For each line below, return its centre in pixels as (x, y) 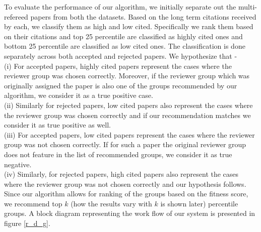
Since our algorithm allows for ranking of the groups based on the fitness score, (126, 194)
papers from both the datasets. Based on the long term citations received (143, 16)
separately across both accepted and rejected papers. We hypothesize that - (121, 55)
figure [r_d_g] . (27, 223)
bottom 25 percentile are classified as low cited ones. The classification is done (125, 46)
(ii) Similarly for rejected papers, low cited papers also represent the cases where (128, 105)
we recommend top (33, 203)
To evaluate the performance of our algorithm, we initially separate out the (120, 7)
